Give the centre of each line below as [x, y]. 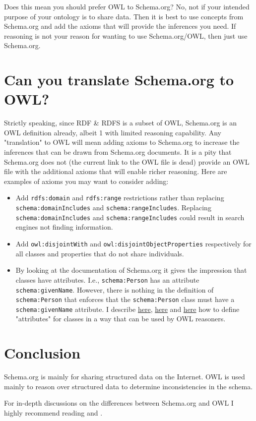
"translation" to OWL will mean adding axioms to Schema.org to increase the [122, 142]
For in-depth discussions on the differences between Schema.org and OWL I [119, 403]
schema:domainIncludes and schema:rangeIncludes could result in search [130, 217]
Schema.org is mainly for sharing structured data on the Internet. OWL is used [125, 377]
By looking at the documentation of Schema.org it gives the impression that [131, 270]
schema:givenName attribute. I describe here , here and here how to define [128, 309]
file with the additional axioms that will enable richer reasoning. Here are [116, 171]
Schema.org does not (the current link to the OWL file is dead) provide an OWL [127, 161]
